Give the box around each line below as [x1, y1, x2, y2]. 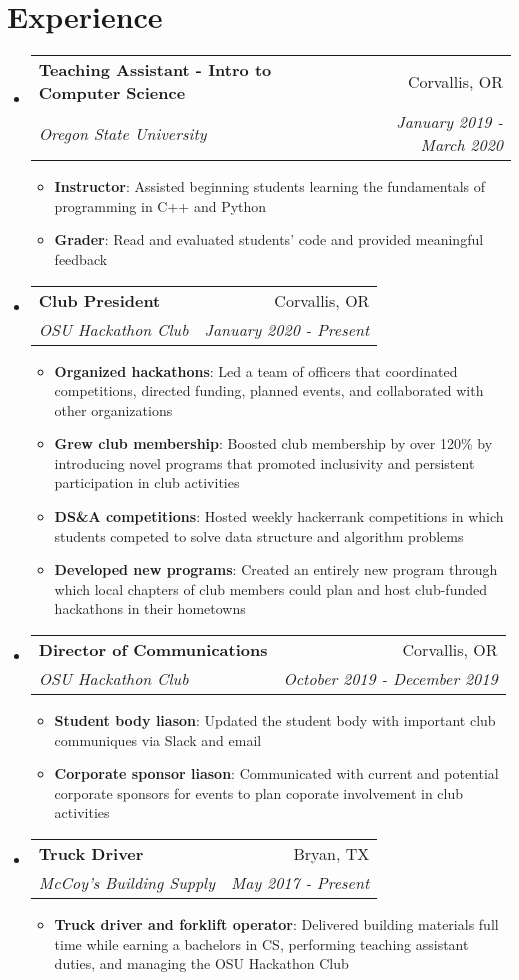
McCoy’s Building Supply [38, 871, 215, 894]
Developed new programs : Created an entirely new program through [54, 559, 498, 580]
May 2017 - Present [230, 871, 370, 894]
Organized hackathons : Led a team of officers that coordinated [54, 360, 458, 381]
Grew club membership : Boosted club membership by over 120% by [54, 433, 493, 454]
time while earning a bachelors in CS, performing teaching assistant [54, 933, 469, 954]
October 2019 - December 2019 [283, 667, 498, 691]
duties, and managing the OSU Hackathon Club [54, 953, 349, 974]
